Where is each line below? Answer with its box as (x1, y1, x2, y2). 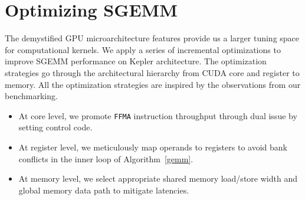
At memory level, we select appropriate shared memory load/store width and (18, 172, 297, 185)
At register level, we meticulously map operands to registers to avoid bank (18, 140, 287, 153)
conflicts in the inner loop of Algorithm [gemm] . (18, 152, 194, 165)
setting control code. (18, 121, 93, 133)
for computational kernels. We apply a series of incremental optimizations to (5, 43, 281, 55)
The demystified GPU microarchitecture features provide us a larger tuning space (5, 32, 300, 44)
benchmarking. (5, 90, 58, 102)
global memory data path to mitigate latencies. (18, 183, 189, 196)
